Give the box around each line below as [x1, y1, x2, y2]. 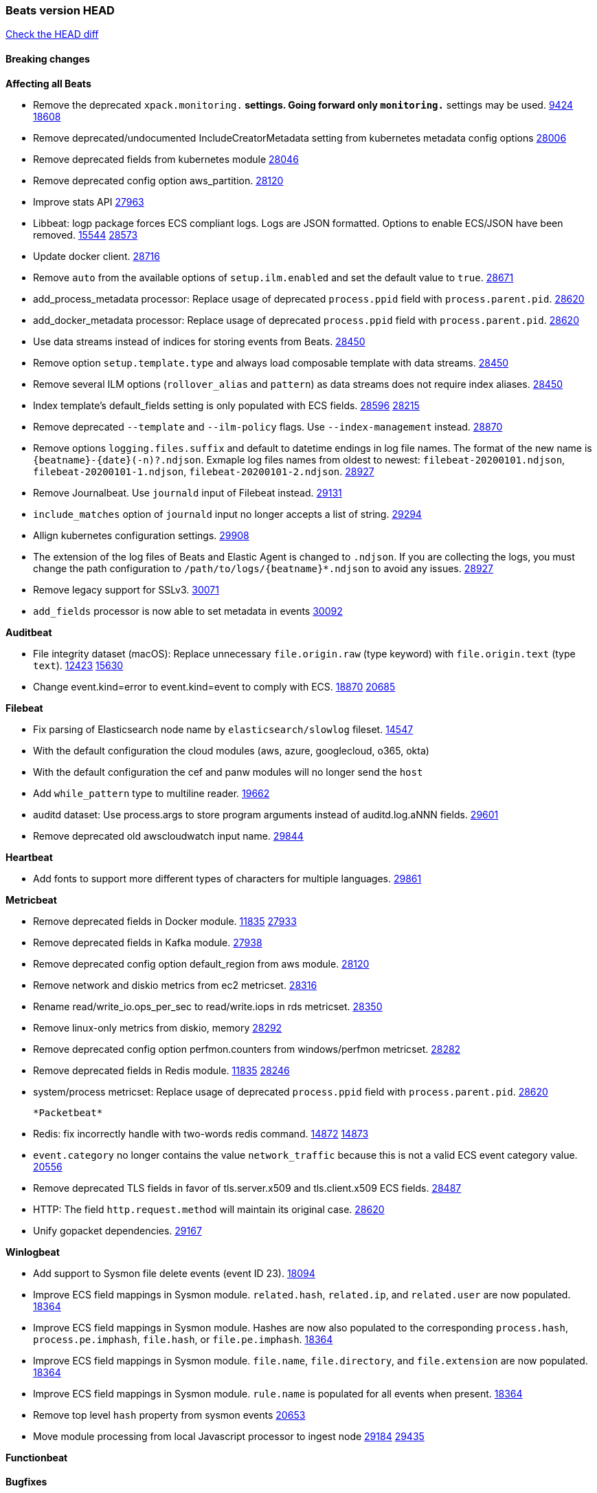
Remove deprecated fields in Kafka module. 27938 [33, 936, 262, 948]
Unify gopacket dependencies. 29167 [33, 1224, 202, 1236]
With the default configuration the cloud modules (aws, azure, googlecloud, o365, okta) [33, 744, 429, 756]
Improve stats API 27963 [33, 195, 144, 208]
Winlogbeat [5, 1245, 60, 1258]
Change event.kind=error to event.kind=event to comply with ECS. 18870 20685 [33, 680, 396, 693]
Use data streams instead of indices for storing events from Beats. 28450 [33, 335, 365, 347]
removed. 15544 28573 [33, 228, 138, 241]
